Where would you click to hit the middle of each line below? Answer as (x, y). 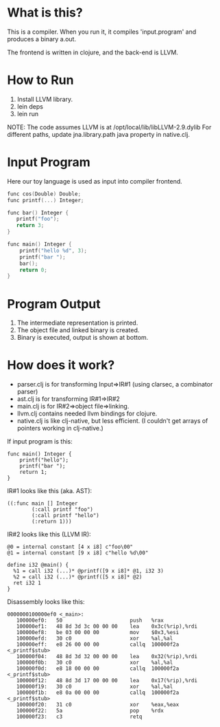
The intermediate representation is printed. (77, 323)
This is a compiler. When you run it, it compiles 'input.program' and (102, 32)
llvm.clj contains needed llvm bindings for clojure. (87, 413)
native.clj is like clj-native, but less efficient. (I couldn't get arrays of (112, 421)
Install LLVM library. (45, 99)
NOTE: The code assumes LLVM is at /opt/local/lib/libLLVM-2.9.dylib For (109, 127)
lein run (28, 113)
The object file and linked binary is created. (78, 330)
